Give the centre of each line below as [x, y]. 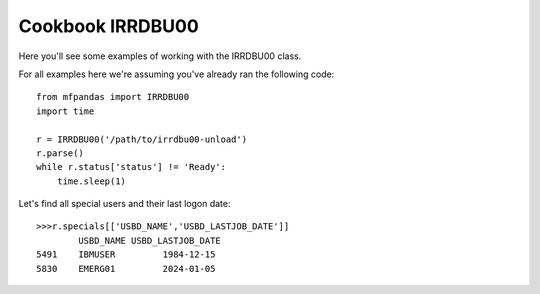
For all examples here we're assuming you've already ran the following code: [176, 74]
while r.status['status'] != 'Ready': [131, 167]
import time [65, 111]
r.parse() [60, 153]
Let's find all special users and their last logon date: [124, 204]
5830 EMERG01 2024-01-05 [126, 268]
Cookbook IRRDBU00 [108, 26]
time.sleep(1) [91, 181]
